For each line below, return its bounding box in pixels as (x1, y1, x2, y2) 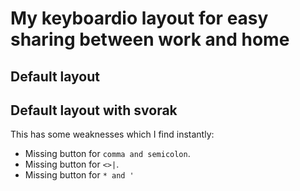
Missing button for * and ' (24, 169, 135, 181)
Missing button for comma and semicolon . (24, 148, 191, 160)
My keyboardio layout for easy (10, 7, 269, 30)
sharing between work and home (10, 28, 290, 51)
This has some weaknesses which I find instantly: (10, 128, 215, 141)
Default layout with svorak (10, 102, 178, 119)
